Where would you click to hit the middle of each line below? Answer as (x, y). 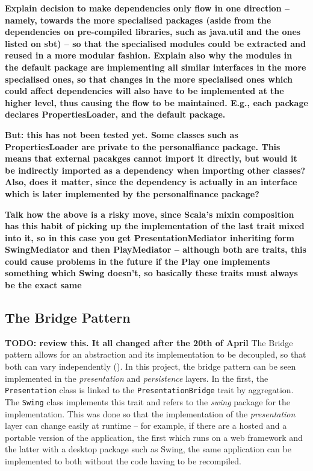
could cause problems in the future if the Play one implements (138, 261)
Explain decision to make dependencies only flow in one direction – (147, 8)
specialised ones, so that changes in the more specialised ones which (149, 79)
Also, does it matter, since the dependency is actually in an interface (151, 182)
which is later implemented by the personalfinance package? (132, 193)
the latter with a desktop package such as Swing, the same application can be (148, 449)
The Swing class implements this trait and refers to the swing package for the (147, 401)
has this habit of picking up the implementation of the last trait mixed (155, 226)
